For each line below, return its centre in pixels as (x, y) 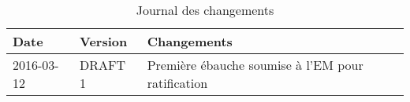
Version (104, 41)
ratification (177, 83)
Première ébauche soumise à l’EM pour (255, 65)
